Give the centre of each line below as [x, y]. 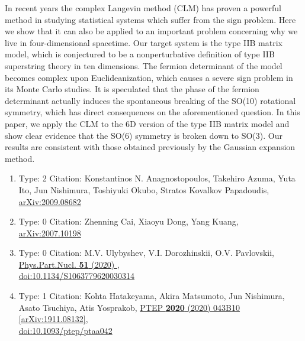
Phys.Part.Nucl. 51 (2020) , [69, 264]
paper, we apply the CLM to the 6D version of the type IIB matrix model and [147, 123]
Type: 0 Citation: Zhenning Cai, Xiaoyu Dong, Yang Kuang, [129, 221]
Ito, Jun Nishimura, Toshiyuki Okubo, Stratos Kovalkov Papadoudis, [144, 189]
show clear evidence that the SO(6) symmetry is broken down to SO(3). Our [144, 135]
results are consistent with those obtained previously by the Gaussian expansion [150, 147]
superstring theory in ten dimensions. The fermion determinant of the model [144, 65]
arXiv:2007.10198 [50, 233]
